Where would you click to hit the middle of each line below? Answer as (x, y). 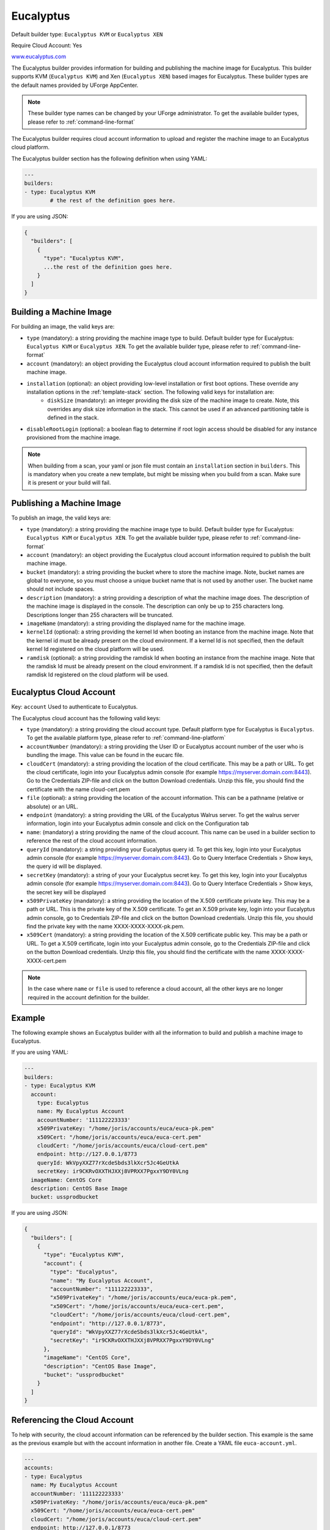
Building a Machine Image (62, 312)
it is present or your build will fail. (69, 483)
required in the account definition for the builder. (89, 997)
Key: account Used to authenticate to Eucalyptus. (75, 707)
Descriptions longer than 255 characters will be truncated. (100, 614)
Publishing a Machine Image (66, 503)
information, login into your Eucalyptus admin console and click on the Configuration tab (138, 824)
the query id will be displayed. (64, 867)
